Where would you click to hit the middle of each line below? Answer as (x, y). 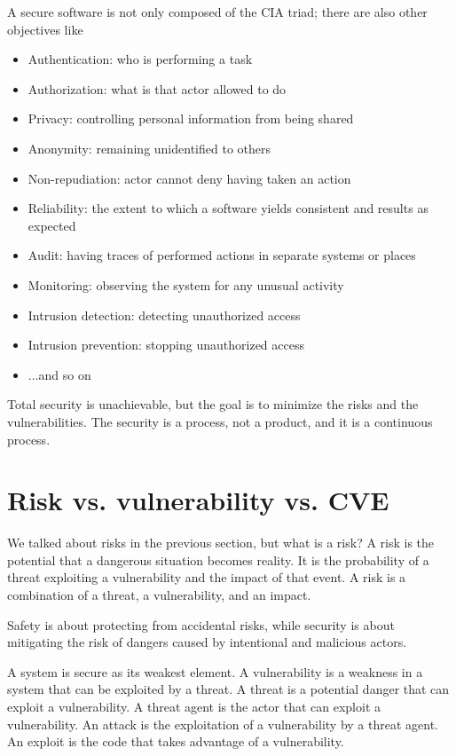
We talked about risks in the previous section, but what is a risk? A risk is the (221, 543)
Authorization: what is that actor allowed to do (157, 88)
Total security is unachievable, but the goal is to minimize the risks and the (213, 404)
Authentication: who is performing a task (140, 59)
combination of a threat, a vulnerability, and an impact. (159, 595)
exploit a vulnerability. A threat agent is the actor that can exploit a (194, 706)
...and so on (59, 374)
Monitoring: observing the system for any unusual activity (186, 284)
